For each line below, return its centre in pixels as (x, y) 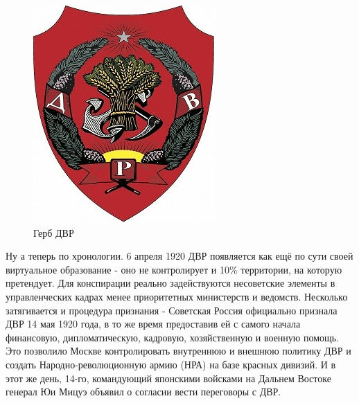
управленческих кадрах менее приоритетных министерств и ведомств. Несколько (177, 296)
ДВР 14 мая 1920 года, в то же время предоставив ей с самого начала (153, 324)
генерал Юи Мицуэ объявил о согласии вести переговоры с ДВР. (143, 392)
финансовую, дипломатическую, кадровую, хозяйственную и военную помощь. (173, 337)
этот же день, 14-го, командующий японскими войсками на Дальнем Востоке (168, 378)
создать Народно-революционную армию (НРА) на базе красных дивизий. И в (171, 364)
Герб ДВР (54, 232)
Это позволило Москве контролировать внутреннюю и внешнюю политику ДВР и (178, 351)
